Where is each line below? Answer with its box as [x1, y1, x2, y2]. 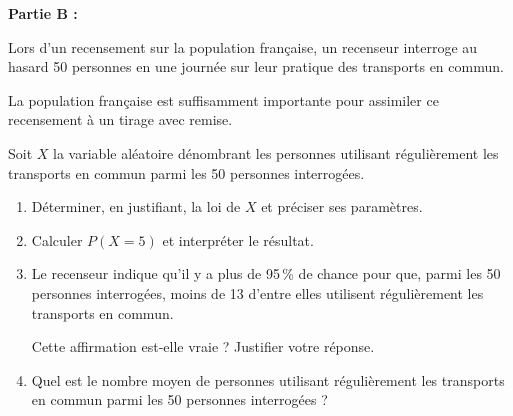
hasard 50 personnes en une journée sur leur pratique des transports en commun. [8, 56, 504, 77]
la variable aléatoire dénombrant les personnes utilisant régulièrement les [53, 142, 499, 163]
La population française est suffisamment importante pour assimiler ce [8, 89, 439, 110]
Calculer [31, 229, 83, 250]
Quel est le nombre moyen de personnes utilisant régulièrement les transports [31, 369, 505, 390]
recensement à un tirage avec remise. [8, 109, 233, 130]
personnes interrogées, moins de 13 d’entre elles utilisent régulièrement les [31, 282, 484, 303]
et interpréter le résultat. [162, 229, 314, 250]
